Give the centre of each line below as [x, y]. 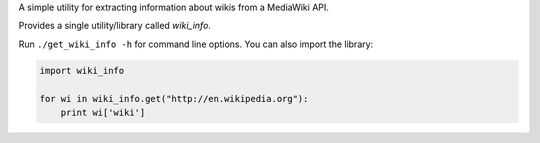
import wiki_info [82, 70]
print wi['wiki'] [103, 112]
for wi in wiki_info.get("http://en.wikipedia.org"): [174, 98]
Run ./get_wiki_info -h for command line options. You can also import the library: [196, 44]
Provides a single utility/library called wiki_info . [115, 26]
